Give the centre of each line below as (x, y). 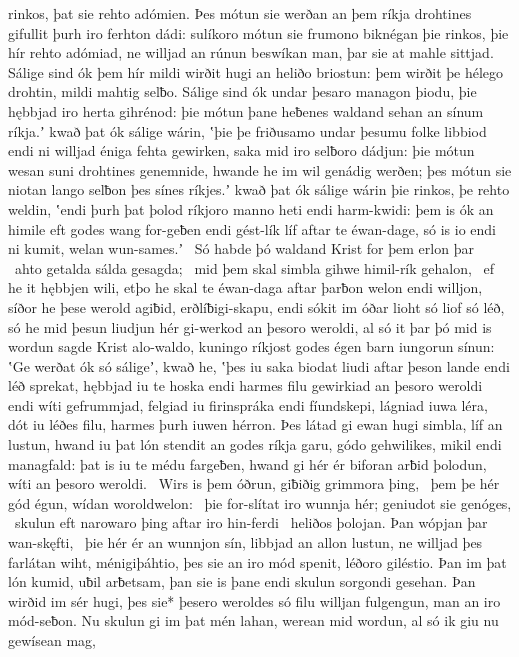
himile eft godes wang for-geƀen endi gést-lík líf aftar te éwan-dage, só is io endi (252, 228)
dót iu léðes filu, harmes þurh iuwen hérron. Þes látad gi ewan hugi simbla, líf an (255, 424)
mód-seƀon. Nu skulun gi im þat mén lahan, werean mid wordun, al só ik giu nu (253, 620)
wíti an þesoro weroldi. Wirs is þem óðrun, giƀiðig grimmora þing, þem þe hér (254, 483)
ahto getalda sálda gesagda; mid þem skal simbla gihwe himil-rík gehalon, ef (254, 267)
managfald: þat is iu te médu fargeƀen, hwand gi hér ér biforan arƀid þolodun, (247, 463)
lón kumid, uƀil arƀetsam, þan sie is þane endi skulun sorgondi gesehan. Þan (242, 581)
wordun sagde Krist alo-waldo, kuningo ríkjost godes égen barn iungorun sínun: (251, 346)
